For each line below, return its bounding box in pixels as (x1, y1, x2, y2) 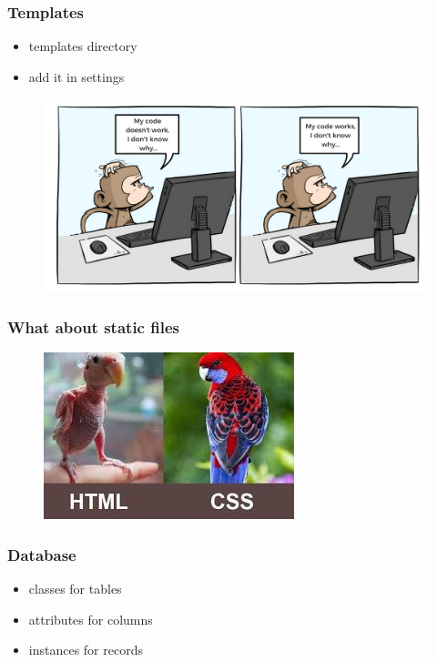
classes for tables (28, 579, 122, 598)
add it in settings (28, 66, 125, 86)
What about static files (7, 315, 179, 338)
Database (7, 543, 76, 565)
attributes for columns (28, 609, 153, 628)
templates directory (28, 36, 137, 56)
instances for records (28, 640, 143, 659)
